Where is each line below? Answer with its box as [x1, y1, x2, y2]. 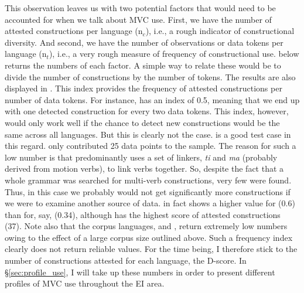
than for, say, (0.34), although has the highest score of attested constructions [5, 208, 281, 220]
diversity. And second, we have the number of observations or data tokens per [5, 36, 283, 48]
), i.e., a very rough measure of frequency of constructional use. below [49, 47, 299, 60]
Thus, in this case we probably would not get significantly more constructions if [5, 185, 291, 197]
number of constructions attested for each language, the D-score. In [5, 254, 247, 267]
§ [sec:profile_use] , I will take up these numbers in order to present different [5, 265, 275, 278]
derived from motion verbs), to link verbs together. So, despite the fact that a [5, 162, 284, 175]
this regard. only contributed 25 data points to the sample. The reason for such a [5, 139, 296, 152]
